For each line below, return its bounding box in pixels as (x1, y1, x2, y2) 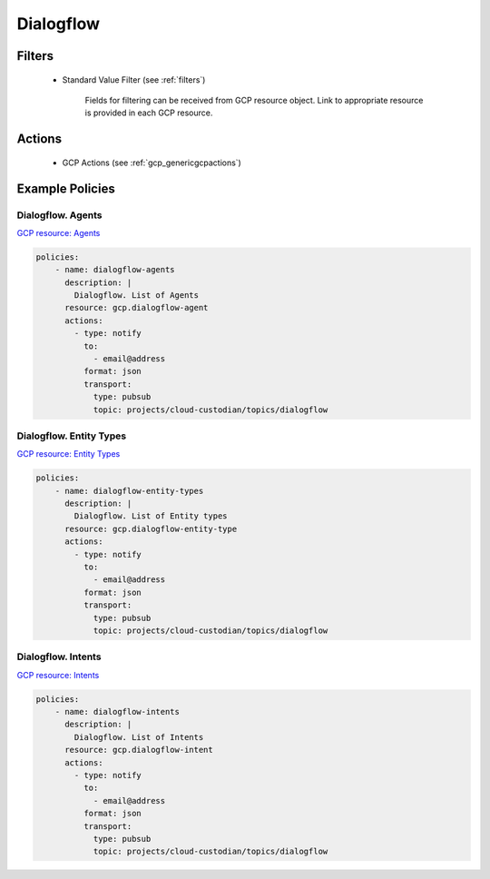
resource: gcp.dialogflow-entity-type (64, 523, 238, 534)
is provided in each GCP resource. (84, 107, 213, 118)
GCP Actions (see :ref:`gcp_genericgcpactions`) (62, 157, 242, 168)
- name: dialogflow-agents (54, 264, 176, 275)
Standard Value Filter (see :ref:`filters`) (62, 74, 206, 85)
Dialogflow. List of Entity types (73, 511, 228, 521)
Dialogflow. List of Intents (73, 732, 204, 742)
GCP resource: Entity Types (16, 449, 121, 459)
